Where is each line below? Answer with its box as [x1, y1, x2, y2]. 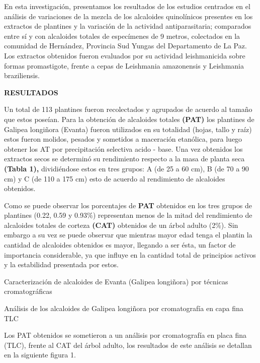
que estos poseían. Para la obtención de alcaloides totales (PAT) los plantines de [4, 113, 254, 124]
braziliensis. [4, 70, 40, 81]
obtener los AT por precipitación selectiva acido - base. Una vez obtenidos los [4, 143, 243, 154]
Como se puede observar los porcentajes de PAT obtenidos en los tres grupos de [4, 200, 252, 210]
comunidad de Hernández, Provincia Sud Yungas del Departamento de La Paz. [4, 40, 247, 51]
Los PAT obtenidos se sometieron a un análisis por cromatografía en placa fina [4, 330, 247, 340]
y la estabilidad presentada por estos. [4, 259, 119, 270]
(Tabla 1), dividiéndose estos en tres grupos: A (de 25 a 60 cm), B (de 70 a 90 [4, 163, 249, 173]
